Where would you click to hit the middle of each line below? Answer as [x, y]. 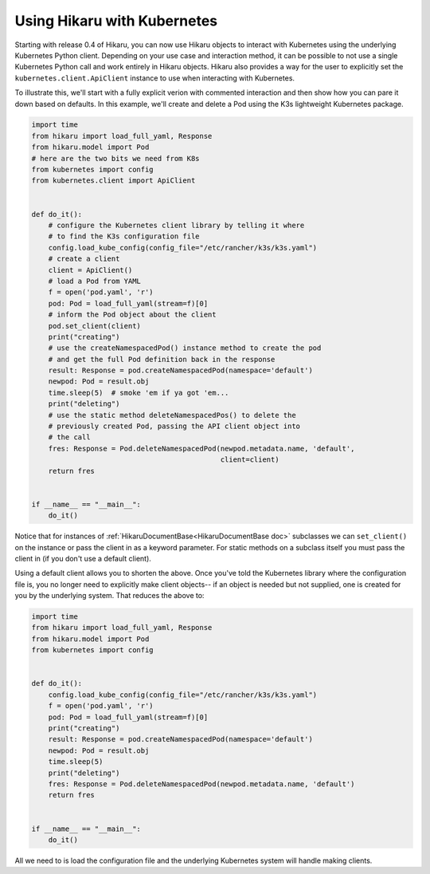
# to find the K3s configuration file [124, 236]
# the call [69, 437]
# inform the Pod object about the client [132, 315]
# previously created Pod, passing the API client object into [174, 426]
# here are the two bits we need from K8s [115, 158]
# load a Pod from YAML [94, 281]
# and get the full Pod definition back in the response [162, 359]
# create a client [84, 259]
